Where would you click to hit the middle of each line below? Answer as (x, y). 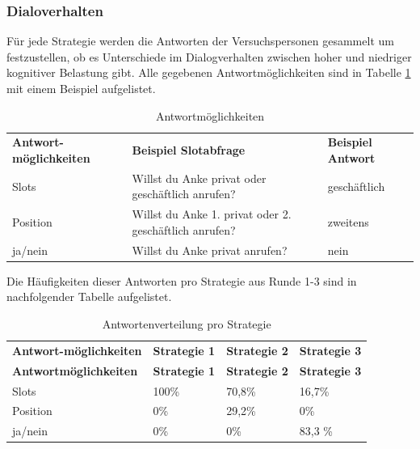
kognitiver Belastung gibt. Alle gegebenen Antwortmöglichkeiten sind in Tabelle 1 (209, 72)
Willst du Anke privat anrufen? (210, 250)
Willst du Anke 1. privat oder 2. (212, 214)
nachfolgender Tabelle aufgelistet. (89, 297)
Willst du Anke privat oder (199, 178)
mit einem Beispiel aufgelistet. (81, 88)
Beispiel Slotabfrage (189, 150)
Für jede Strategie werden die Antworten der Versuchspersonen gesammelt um (200, 41)
